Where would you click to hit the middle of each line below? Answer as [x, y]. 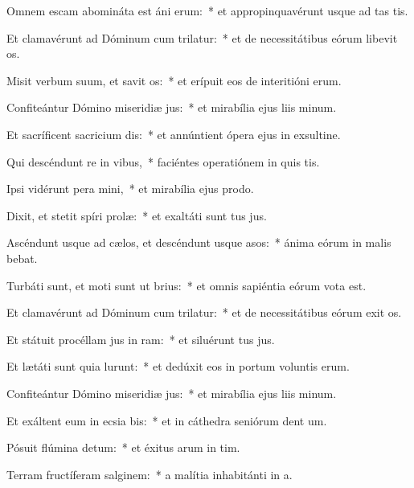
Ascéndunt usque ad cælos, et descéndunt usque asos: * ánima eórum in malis [199, 242]
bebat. [22, 258]
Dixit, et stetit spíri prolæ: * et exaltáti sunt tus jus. [137, 215]
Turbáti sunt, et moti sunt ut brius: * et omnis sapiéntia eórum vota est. [187, 285]
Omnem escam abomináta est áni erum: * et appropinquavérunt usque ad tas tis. [207, 10]
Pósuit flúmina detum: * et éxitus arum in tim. [123, 447]
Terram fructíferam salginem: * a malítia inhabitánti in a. [150, 474]
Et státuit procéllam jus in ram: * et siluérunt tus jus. [141, 339]
